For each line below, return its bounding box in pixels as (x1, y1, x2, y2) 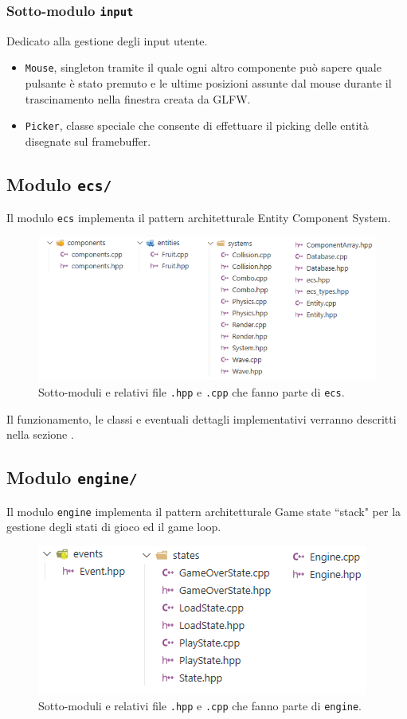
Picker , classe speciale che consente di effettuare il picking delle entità (25, 117, 369, 134)
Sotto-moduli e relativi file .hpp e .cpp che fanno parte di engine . (38, 698, 362, 714)
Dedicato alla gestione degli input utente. (6, 32, 208, 49)
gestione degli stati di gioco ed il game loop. (6, 518, 221, 535)
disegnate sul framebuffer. (25, 132, 151, 149)
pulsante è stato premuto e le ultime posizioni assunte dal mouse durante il (25, 75, 392, 92)
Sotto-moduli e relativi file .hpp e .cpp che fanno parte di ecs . (38, 383, 345, 400)
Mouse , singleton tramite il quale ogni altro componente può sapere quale (25, 59, 382, 76)
